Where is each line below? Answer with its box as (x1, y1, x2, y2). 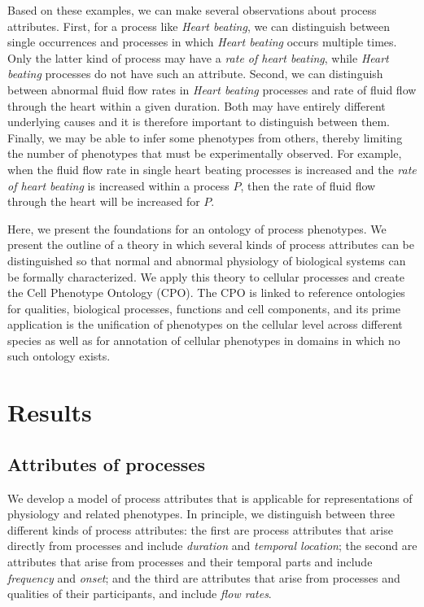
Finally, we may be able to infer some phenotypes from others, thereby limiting (7, 129, 403, 146)
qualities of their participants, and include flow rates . (7, 585, 272, 602)
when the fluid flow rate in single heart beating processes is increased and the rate (7, 160, 417, 177)
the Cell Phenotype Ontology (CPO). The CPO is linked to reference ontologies (7, 284, 405, 301)
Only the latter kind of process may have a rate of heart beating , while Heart (7, 49, 389, 66)
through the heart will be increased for (7, 193, 200, 210)
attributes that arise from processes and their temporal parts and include (7, 553, 373, 570)
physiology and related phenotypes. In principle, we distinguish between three (7, 505, 396, 522)
